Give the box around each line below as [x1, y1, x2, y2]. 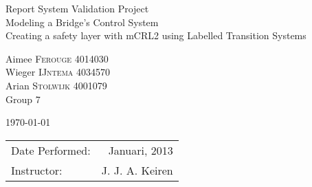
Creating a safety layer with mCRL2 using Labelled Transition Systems [5, 28, 307, 43]
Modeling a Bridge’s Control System [5, 14, 159, 29]
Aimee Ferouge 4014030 [5, 51, 109, 65]
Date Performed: [11, 142, 91, 158]
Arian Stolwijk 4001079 [5, 78, 107, 92]
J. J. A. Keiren [101, 162, 173, 178]
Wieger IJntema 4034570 [5, 65, 110, 79]
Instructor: [11, 162, 63, 178]
